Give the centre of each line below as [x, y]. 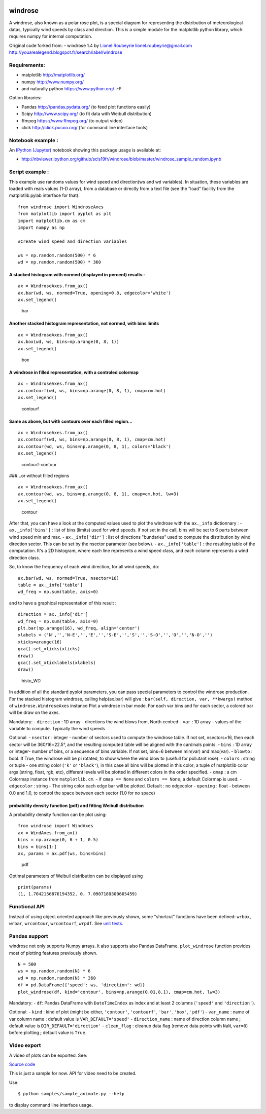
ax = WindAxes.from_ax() [48, 833]
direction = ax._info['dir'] [53, 614]
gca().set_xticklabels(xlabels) [57, 663]
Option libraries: [25, 98]
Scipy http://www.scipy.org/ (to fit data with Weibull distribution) [87, 114]
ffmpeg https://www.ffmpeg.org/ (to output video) [72, 120]
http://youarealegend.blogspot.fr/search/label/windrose [66, 52]
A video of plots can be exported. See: [48, 1055]
